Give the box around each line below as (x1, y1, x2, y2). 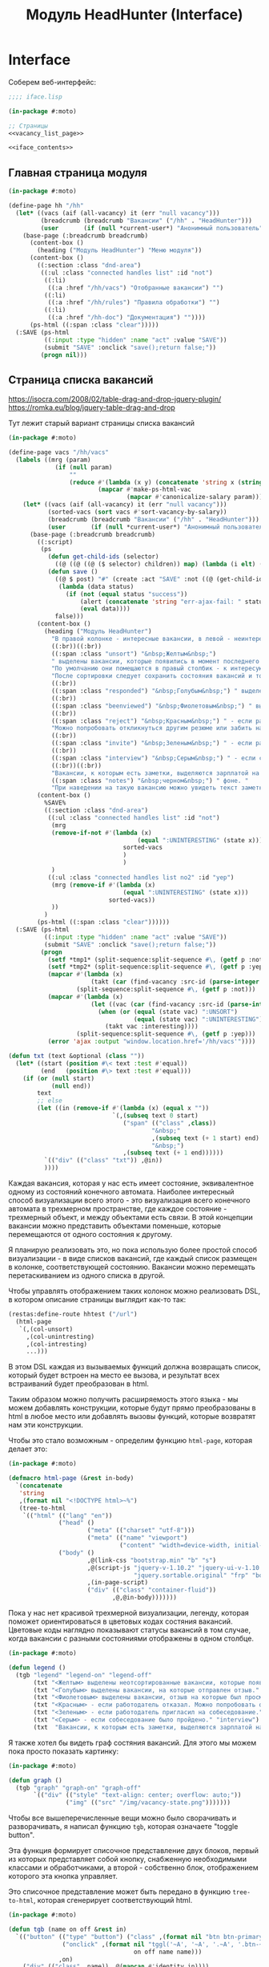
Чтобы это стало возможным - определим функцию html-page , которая (8, 1436, 253, 1446)
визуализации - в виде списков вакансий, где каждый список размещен (8, 1254, 258, 1263)
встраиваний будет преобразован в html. (8, 1379, 150, 1389)
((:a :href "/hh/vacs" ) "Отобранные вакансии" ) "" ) (47, 283, 224, 292)
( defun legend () (8, 1663, 66, 1672)
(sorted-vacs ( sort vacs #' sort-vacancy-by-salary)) (47, 508, 227, 517)
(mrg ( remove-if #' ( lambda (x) (50, 881, 156, 889)
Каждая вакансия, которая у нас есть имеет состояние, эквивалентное (8, 1178, 255, 1188)
